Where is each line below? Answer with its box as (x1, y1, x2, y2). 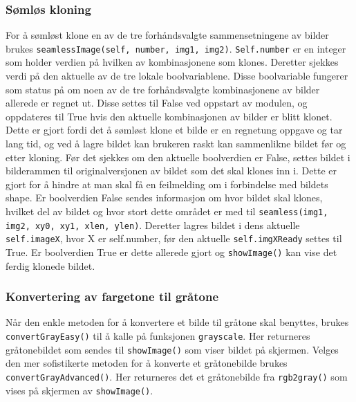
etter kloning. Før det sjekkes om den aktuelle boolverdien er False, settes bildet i (6, 149, 350, 164)
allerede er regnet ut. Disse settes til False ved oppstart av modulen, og (6, 95, 308, 110)
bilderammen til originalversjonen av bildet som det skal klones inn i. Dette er (6, 163, 337, 178)
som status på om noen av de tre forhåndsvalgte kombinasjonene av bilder (6, 82, 320, 96)
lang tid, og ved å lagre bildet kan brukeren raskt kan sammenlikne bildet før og (6, 136, 346, 151)
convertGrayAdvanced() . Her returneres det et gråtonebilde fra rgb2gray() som (6, 369, 348, 383)
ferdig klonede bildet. (6, 258, 95, 273)
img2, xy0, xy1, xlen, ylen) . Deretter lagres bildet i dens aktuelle (6, 217, 300, 232)
